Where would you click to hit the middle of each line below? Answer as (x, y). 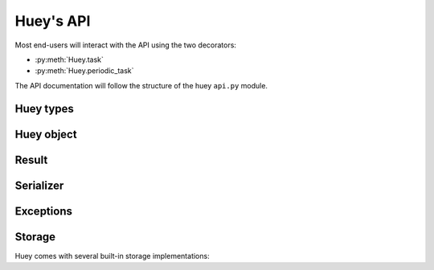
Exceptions (43, 211)
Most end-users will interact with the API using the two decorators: (126, 45)
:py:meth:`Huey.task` (70, 59)
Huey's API (53, 21)
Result (31, 160)
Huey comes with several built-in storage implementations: (112, 256)
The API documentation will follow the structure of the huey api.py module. (141, 85)
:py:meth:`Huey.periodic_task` (84, 71)
